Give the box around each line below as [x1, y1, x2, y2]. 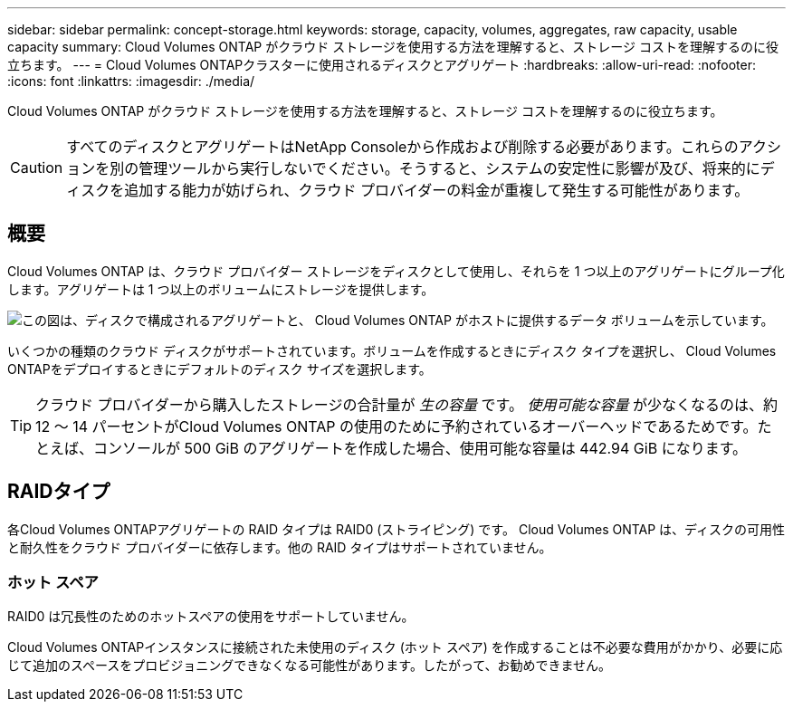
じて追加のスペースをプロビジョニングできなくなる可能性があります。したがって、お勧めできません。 [7, 657, 612, 674]
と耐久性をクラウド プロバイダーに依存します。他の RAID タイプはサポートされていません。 [7, 539, 552, 555]
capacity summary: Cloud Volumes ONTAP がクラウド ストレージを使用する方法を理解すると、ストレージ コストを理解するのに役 [7, 39, 779, 54]
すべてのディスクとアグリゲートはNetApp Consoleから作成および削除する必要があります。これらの [66, 138, 739, 156]
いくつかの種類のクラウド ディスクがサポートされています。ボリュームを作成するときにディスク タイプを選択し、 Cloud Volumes [7, 342, 777, 359]
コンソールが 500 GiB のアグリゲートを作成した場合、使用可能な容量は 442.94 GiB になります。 [93, 438, 748, 457]
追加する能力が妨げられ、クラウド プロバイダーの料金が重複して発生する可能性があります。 [124, 181, 750, 199]
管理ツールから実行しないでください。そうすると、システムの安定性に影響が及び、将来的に [139, 159, 760, 177]
